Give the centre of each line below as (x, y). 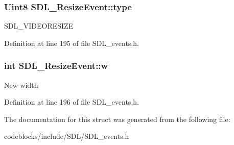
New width (21, 84)
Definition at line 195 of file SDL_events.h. (72, 43)
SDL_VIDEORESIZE (39, 26)
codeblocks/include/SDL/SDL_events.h (67, 136)
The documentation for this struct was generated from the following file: (117, 119)
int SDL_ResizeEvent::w (56, 66)
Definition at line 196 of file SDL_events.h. (72, 102)
